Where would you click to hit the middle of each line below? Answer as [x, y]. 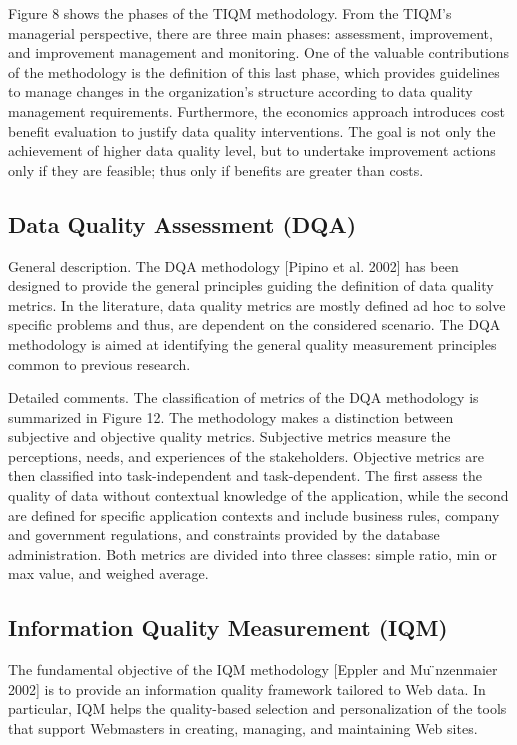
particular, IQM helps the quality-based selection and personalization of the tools [257, 708]
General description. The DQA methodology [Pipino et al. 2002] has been [233, 265]
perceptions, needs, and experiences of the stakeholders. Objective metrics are [246, 455]
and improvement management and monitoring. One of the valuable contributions [259, 52]
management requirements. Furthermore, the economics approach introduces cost [256, 110]
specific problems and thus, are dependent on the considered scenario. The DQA [254, 324]
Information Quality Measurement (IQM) [228, 627]
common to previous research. [99, 363]
